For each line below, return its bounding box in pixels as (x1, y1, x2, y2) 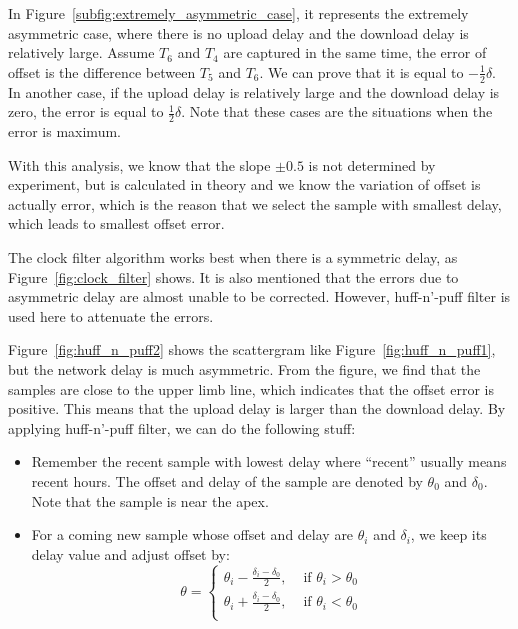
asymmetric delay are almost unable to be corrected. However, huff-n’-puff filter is (8, 286, 511, 307)
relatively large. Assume (8, 42, 155, 63)
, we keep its (410, 524, 487, 545)
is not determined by (308, 154, 436, 175)
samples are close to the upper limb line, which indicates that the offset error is (8, 378, 494, 399)
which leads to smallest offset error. (8, 213, 225, 234)
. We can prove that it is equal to (259, 61, 464, 82)
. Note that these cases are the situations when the (181, 101, 493, 122)
